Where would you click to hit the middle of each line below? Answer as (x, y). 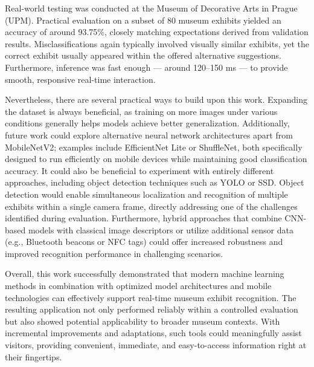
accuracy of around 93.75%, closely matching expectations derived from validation (157, 32)
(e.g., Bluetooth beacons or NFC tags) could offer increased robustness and (144, 242)
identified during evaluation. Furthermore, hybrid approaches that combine (143, 218)
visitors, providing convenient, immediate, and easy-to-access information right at (156, 345)
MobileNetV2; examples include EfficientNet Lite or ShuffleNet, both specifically (154, 147)
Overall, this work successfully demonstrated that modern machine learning (145, 274)
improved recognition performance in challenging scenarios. (114, 253)
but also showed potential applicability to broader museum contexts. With (143, 321)
